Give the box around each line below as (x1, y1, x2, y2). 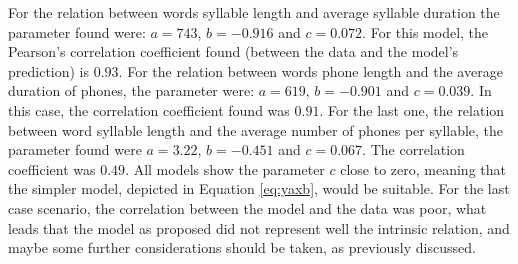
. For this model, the (362, 21, 489, 42)
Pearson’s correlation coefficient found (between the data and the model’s (8, 41, 459, 62)
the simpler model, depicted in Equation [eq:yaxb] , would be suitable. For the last (8, 178, 510, 199)
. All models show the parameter (125, 158, 325, 179)
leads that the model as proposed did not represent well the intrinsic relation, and (8, 217, 510, 238)
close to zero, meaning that (340, 158, 506, 179)
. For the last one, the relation (319, 99, 505, 120)
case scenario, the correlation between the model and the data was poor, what (8, 197, 487, 218)
